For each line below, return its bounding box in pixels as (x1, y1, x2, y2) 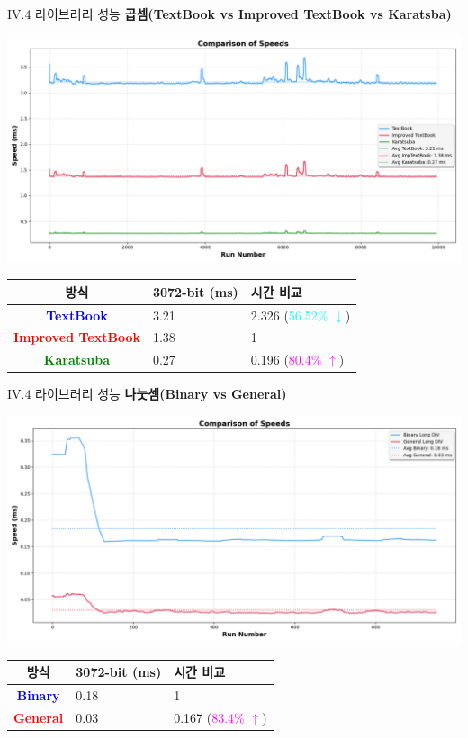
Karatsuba (43, 350, 111, 369)
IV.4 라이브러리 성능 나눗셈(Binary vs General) (7, 384, 287, 403)
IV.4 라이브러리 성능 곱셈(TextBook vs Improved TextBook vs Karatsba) (7, 4, 452, 22)
